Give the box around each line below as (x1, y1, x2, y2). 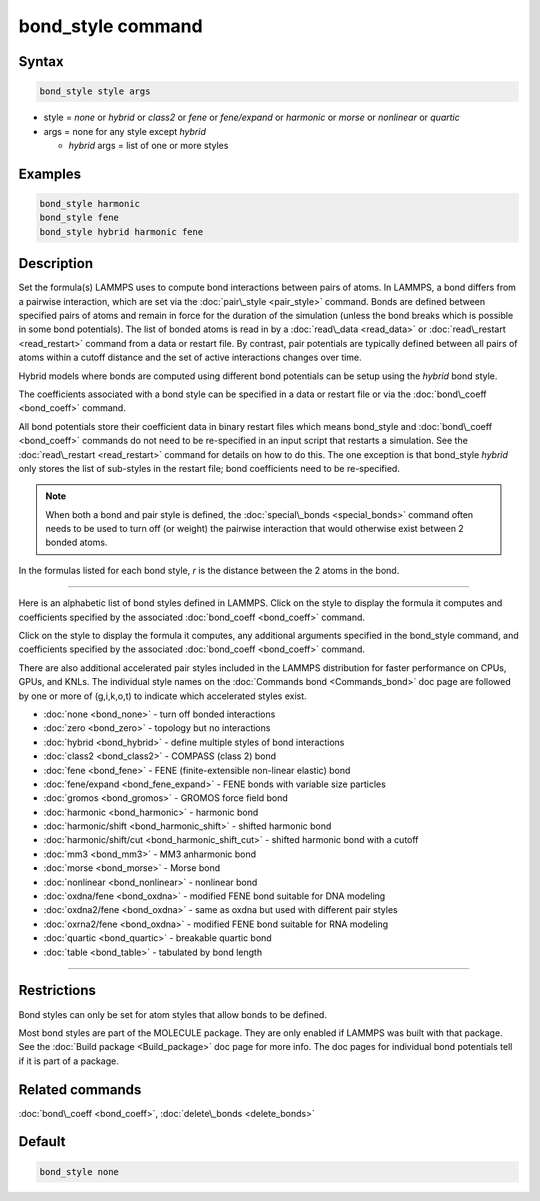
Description (18, 255, 94, 272)
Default (18, 1133, 66, 1150)
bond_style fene (39, 212, 120, 224)
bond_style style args (39, 86, 151, 97)
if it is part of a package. (18, 1055, 119, 1067)
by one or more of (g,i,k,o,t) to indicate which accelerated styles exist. (18, 690, 307, 702)
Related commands (18, 1081, 142, 1098)
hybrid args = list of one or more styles (68, 139, 229, 151)
